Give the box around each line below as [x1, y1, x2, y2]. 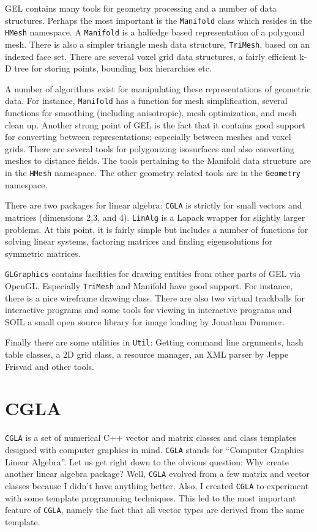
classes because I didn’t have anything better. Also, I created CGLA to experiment [5, 479, 309, 492]
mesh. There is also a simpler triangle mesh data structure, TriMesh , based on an [5, 37, 310, 50]
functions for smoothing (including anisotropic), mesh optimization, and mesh [5, 106, 297, 119]
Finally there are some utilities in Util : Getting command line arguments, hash [5, 336, 304, 349]
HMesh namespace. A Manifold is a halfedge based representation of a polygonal [5, 26, 305, 39]
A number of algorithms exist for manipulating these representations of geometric [5, 82, 311, 95]
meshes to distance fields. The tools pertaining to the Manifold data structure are [5, 154, 311, 167]
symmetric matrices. [5, 246, 81, 259]
